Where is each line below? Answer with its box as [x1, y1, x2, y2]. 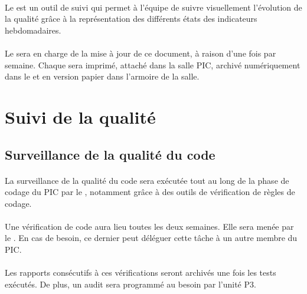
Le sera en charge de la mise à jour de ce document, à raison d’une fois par [5, 47, 276, 59]
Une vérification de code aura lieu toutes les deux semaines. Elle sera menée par [5, 220, 294, 232]
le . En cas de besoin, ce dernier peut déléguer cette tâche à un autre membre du [5, 232, 298, 244]
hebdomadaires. [5, 24, 61, 36]
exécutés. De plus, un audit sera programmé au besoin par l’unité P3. [5, 278, 256, 290]
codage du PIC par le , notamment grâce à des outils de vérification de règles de [5, 186, 295, 198]
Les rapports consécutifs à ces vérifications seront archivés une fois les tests [5, 266, 276, 279]
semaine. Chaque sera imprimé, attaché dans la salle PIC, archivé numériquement [5, 58, 301, 71]
